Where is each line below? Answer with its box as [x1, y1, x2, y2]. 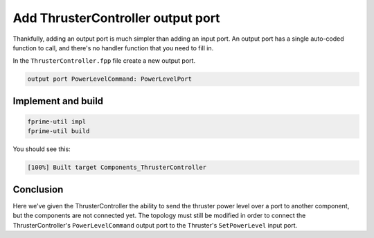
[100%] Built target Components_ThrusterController [27, 163, 207, 172]
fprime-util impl [27, 117, 87, 126]
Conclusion [12, 184, 64, 195]
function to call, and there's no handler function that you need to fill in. [12, 43, 214, 52]
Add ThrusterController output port [12, 10, 221, 26]
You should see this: [12, 145, 71, 153]
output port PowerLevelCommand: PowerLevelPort [27, 75, 192, 83]
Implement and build [12, 95, 104, 107]
